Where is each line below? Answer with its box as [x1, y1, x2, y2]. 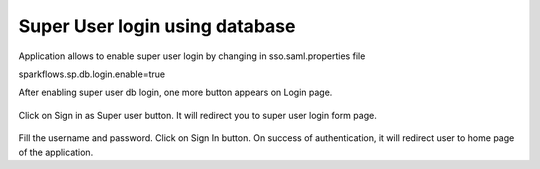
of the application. [18, 146, 94, 158]
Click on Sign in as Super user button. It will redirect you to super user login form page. [18, 109, 377, 121]
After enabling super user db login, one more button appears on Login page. [18, 86, 333, 99]
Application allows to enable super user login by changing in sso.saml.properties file [18, 50, 366, 62]
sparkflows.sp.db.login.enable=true [18, 68, 165, 80]
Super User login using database [18, 15, 296, 37]
